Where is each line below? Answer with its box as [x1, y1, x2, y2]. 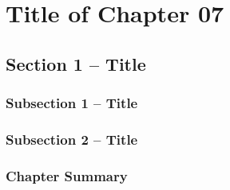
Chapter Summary [6, 165, 128, 185]
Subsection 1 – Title [6, 93, 138, 113]
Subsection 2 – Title [6, 129, 138, 149]
